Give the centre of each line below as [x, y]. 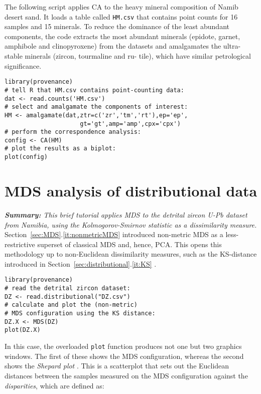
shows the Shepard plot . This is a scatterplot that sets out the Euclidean [117, 366]
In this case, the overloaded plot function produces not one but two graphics [123, 346]
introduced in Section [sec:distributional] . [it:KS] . [81, 263]
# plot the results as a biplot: [60, 149]
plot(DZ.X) [23, 330]
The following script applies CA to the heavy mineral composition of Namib [121, 7]
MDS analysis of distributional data [131, 190]
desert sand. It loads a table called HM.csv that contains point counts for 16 [121, 16]
